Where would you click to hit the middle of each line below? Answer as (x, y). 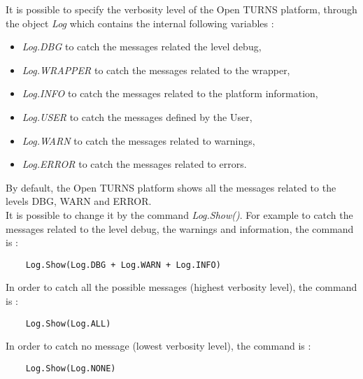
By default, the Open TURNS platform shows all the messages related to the (171, 187)
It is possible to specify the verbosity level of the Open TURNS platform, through (181, 9)
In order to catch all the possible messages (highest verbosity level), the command (181, 287)
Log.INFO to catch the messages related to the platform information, (170, 93)
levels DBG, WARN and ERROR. (79, 201)
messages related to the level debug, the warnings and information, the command (180, 228)
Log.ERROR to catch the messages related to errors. (134, 164)
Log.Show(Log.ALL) (68, 323)
